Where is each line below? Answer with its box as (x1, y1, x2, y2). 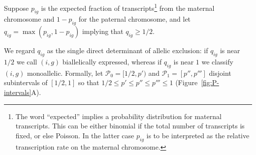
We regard (4, 45, 35, 56)
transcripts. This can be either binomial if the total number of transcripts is (15, 121, 245, 131)
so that (78, 77, 99, 88)
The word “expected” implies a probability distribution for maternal (15, 111, 222, 121)
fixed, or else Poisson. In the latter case (15, 130, 134, 140)
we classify (201, 57, 233, 67)
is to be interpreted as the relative (146, 130, 250, 140)
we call (16, 57, 37, 67)
